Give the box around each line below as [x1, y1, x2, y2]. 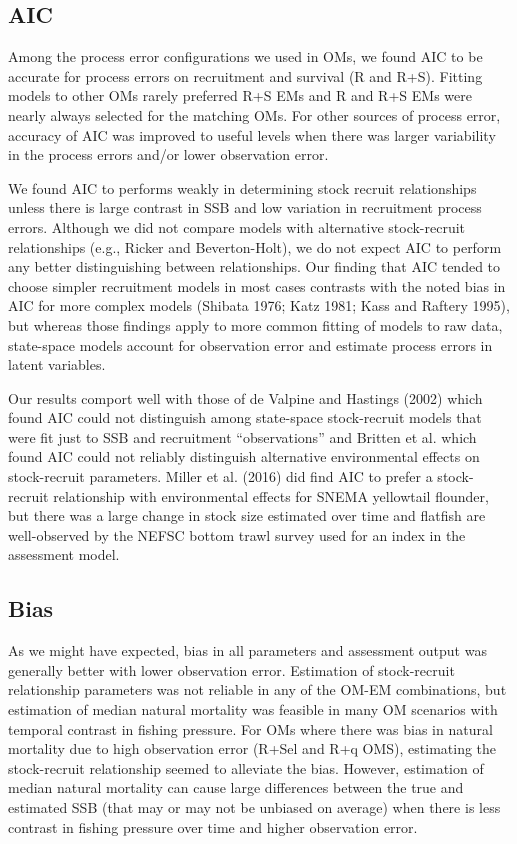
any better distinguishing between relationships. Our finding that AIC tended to [8, 256, 501, 277]
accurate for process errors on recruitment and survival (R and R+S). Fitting [8, 65, 483, 86]
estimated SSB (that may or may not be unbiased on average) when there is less [8, 797, 501, 817]
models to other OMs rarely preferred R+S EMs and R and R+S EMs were [8, 85, 472, 106]
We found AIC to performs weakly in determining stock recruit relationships [8, 177, 477, 198]
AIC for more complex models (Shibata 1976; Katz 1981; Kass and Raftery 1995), [8, 295, 510, 316]
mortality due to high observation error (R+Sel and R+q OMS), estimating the [8, 738, 497, 759]
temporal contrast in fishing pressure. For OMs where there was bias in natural [8, 718, 493, 739]
